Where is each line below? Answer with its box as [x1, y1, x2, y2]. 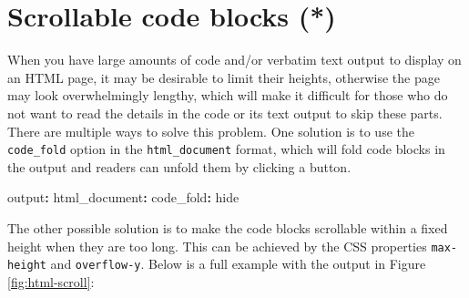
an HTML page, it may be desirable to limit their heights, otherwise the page [7, 67, 440, 87]
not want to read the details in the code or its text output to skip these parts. [7, 103, 443, 122]
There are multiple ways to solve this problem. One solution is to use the [7, 121, 414, 140]
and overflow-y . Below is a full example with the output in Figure [50, 254, 426, 273]
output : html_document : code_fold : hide [7, 188, 240, 207]
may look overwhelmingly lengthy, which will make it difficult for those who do [7, 86, 448, 105]
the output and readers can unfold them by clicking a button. [7, 157, 352, 176]
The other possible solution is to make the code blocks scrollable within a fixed [7, 218, 448, 237]
